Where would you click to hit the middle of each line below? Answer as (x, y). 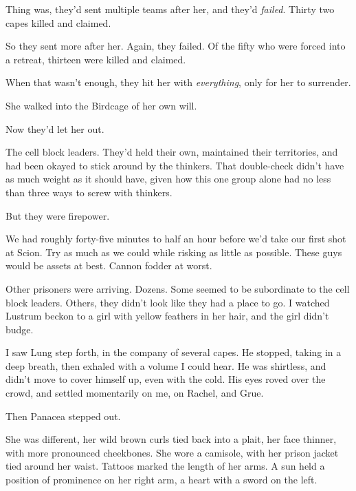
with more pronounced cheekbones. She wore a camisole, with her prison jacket (172, 452)
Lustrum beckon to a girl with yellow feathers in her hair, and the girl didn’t (167, 316)
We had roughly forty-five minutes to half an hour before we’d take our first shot (176, 239)
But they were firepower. (58, 215)
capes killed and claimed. (58, 22)
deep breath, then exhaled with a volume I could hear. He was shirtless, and (166, 365)
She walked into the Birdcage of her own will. (101, 105)
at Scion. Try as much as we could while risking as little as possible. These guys (174, 252)
